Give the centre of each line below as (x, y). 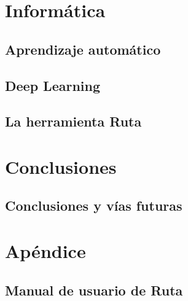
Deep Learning (53, 85)
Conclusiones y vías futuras (94, 205)
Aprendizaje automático (83, 49)
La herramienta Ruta (73, 121)
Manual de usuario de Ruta (94, 290)
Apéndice (45, 251)
